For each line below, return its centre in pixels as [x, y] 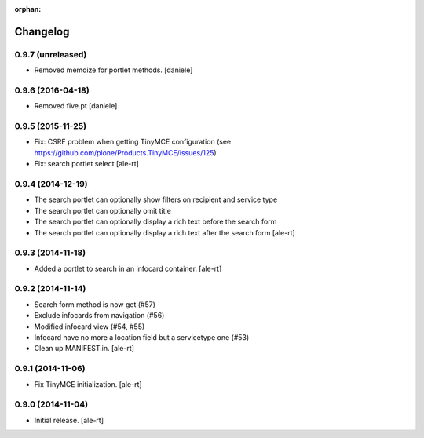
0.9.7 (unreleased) [51, 54]
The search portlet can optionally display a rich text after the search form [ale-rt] [165, 232]
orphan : [28, 9]
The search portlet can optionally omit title [103, 210]
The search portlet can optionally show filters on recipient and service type [156, 199]
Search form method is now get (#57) [95, 304]
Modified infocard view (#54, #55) [90, 327]
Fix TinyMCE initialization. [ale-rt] [88, 384]
